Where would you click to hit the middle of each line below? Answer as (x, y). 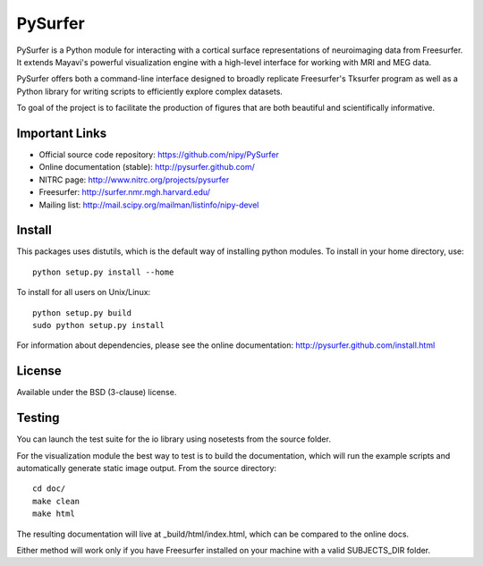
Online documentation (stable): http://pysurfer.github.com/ (147, 167)
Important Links (62, 133)
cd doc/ (49, 489)
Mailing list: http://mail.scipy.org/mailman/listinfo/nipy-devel (149, 205)
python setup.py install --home (103, 272)
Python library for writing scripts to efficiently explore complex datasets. (150, 91)
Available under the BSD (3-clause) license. (97, 393)
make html (54, 514)
